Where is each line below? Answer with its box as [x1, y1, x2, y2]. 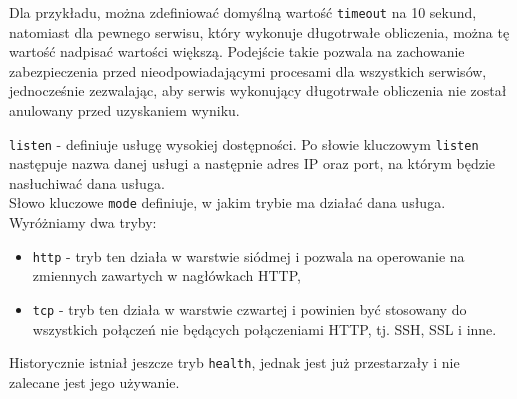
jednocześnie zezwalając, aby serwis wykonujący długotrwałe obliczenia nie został [9, 80, 507, 101]
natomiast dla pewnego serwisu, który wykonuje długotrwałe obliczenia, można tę [9, 21, 510, 42]
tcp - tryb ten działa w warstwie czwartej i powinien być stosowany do [32, 298, 467, 319]
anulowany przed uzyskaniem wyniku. [9, 100, 240, 121]
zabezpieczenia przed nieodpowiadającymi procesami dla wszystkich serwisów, [9, 60, 487, 81]
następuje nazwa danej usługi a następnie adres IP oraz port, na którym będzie [9, 153, 496, 174]
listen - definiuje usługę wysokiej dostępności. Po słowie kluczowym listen [9, 133, 479, 154]
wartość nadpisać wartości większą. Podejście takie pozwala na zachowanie [9, 41, 465, 62]
